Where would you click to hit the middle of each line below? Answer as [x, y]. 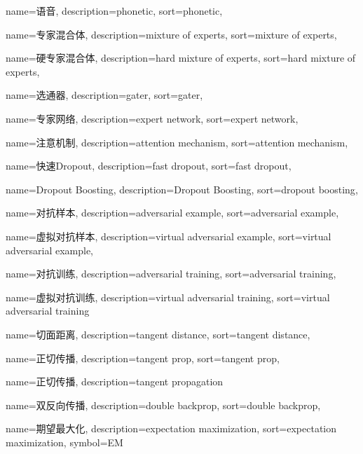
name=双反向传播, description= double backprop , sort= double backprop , [163, 405]
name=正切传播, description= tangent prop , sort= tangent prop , [143, 358]
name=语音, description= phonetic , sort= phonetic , [114, 11]
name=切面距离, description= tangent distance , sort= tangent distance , [158, 334]
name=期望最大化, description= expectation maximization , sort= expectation [171, 428]
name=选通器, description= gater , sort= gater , [104, 95]
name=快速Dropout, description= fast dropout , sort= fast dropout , [149, 166]
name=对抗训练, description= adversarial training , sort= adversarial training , [171, 274]
